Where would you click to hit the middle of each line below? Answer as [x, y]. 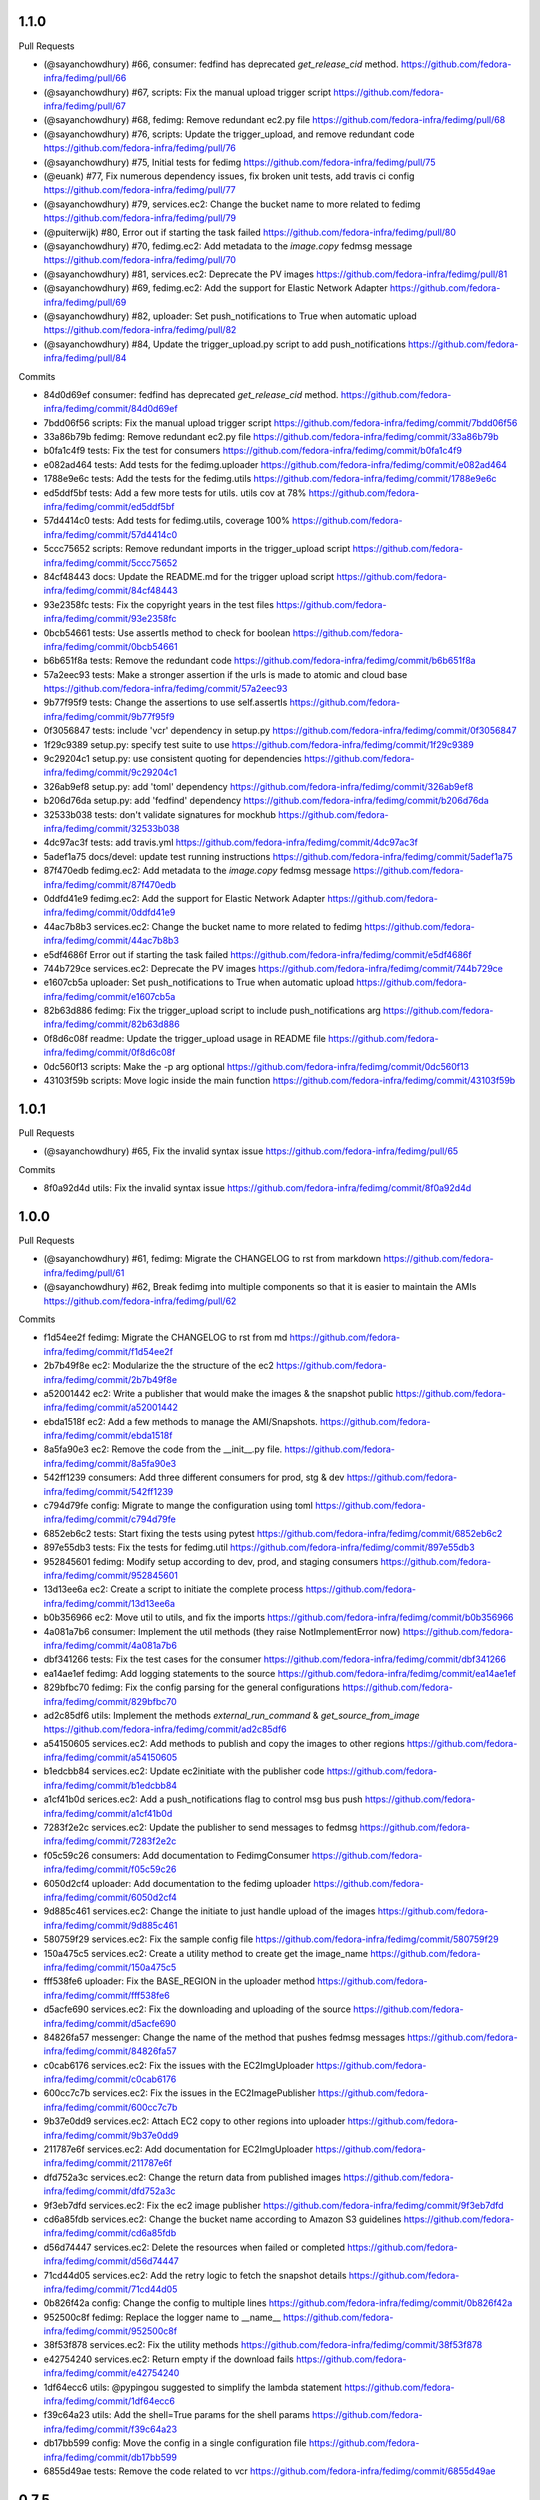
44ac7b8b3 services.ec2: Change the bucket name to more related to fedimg [203, 926]
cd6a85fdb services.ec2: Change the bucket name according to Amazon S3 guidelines [222, 2219]
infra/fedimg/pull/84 [85, 358]
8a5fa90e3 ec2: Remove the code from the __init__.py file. [163, 1449]
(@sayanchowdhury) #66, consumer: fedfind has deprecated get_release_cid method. [221, 64]
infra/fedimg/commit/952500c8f [110, 2331]
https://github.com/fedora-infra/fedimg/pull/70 [140, 260]
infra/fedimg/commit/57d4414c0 [110, 534]
